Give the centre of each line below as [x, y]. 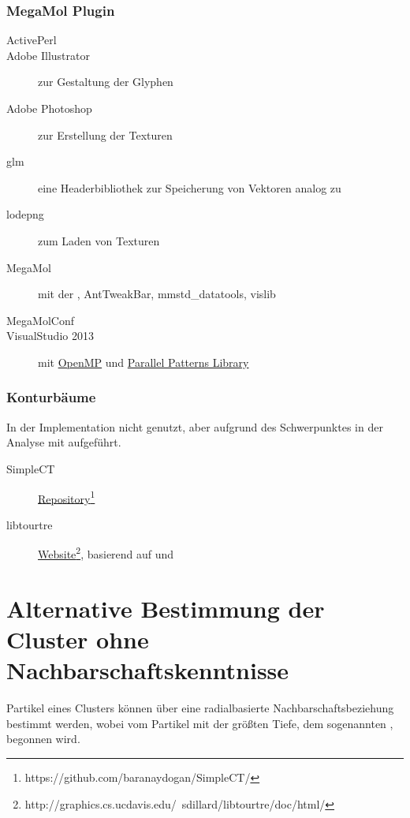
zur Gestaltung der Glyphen [106, 82]
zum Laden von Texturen [99, 240]
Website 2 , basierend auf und [106, 553]
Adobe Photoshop [49, 108]
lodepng [25, 214]
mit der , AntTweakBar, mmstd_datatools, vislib [157, 294]
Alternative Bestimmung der [166, 608]
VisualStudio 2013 [50, 336]
